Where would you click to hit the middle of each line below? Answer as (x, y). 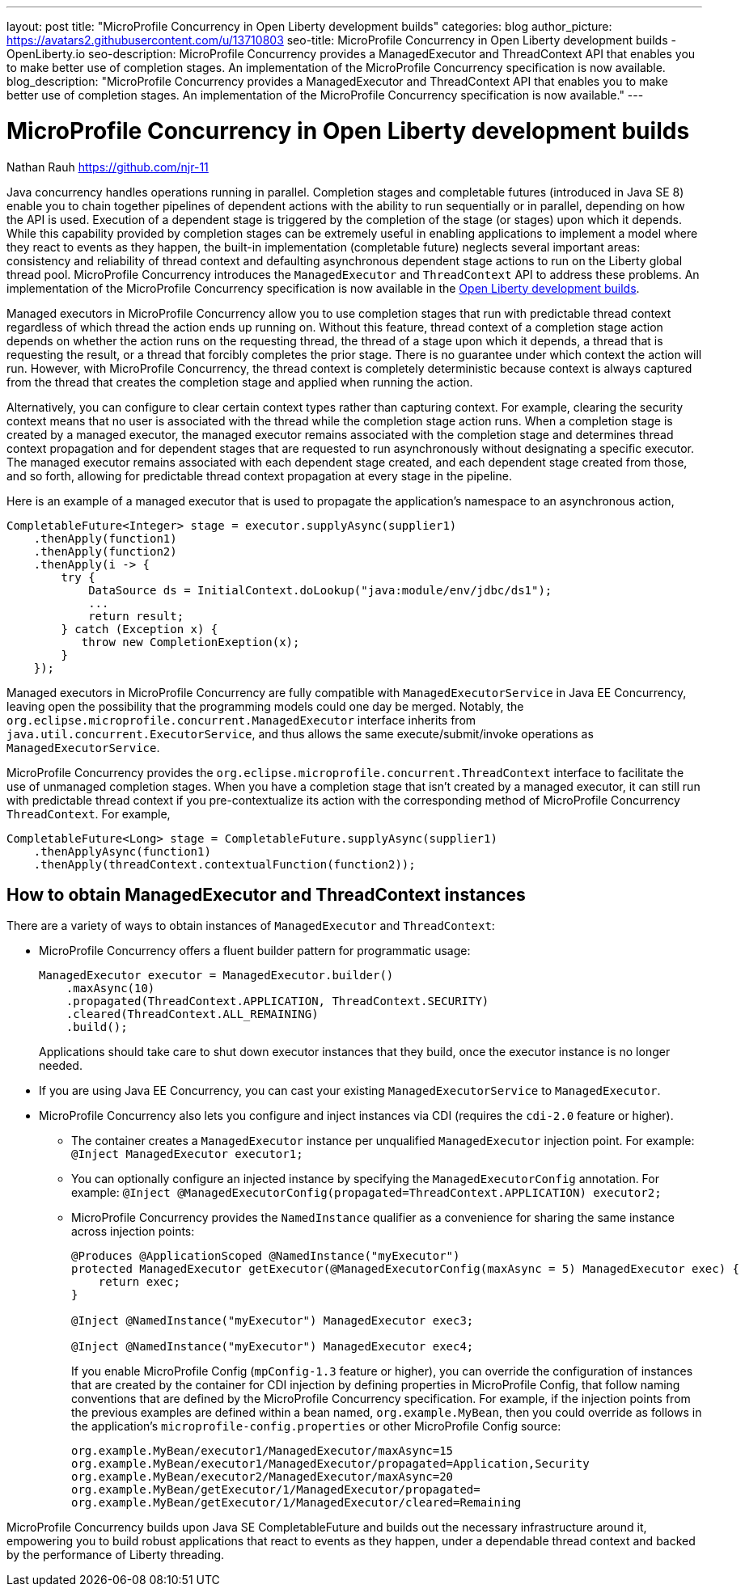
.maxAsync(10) (110, 989)
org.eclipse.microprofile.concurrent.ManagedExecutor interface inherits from (241, 720)
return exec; (139, 1282)
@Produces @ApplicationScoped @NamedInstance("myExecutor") (266, 1256)
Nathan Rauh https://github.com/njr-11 (108, 167)
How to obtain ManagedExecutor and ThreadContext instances (266, 894)
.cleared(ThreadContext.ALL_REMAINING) (192, 1014)
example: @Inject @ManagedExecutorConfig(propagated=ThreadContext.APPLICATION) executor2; (366, 1193)
